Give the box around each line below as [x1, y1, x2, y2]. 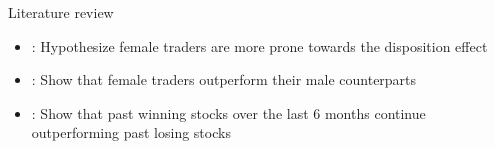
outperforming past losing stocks [31, 122, 231, 143]
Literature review [8, 2, 114, 22]
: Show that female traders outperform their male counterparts [31, 69, 417, 90]
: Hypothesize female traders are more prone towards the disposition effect [31, 35, 488, 56]
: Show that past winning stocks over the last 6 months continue [31, 102, 426, 123]
